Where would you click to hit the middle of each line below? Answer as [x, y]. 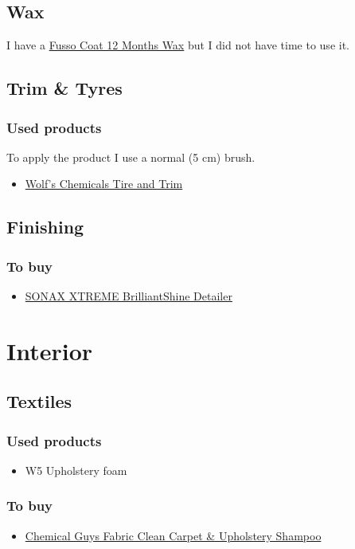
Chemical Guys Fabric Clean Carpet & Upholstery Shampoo [173, 535]
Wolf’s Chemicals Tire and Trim [104, 184]
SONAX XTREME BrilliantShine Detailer [129, 295]
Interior [50, 350]
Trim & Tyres [64, 88]
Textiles [39, 401]
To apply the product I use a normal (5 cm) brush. [131, 157]
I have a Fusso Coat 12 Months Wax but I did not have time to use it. [178, 45]
